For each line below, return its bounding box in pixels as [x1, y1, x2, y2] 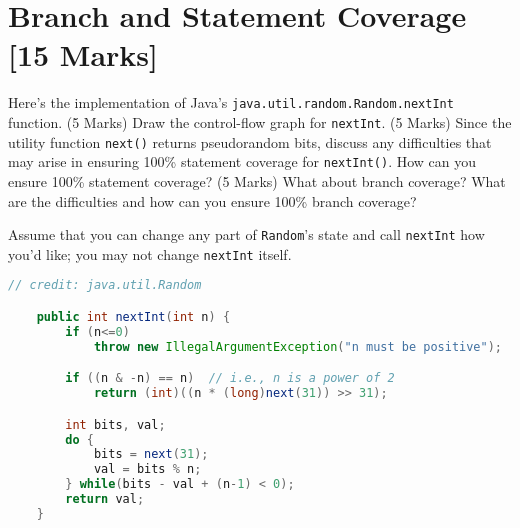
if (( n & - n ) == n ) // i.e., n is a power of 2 [65, 371, 395, 386]
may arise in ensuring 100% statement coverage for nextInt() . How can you [8, 151, 477, 172]
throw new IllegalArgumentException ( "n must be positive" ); [93, 339, 503, 354]
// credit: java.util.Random [8, 278, 202, 293]
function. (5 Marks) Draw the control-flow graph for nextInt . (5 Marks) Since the [8, 111, 512, 132]
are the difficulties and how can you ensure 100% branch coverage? [8, 190, 417, 211]
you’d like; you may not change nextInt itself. [8, 243, 292, 264]
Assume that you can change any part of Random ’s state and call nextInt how [8, 224, 485, 245]
